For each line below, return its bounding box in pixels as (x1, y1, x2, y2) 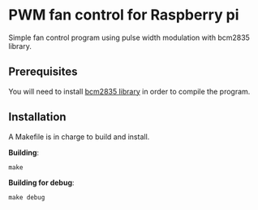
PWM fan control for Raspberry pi (8, 6, 239, 24)
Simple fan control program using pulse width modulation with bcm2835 (8, 33, 250, 42)
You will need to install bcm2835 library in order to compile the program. (8, 86, 251, 96)
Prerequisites (8, 65, 78, 79)
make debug (8, 193, 45, 201)
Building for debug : (8, 177, 75, 187)
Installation (8, 110, 67, 124)
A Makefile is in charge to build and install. (8, 132, 150, 142)
